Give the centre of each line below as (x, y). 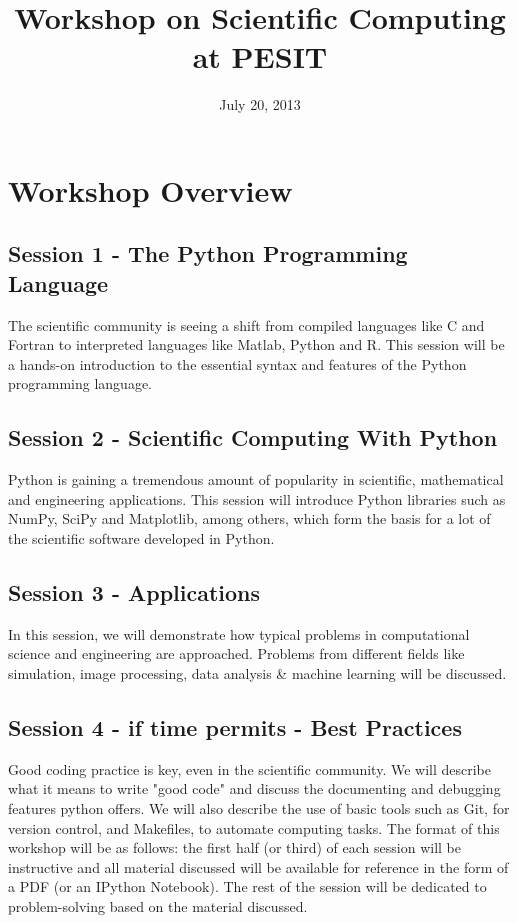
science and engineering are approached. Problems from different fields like (236, 653)
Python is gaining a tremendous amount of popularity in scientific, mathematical (256, 479)
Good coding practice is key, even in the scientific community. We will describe (249, 768)
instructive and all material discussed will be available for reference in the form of (258, 866)
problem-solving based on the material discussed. (158, 905)
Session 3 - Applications (134, 592)
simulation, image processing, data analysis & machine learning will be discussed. (257, 673)
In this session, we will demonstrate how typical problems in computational (239, 633)
